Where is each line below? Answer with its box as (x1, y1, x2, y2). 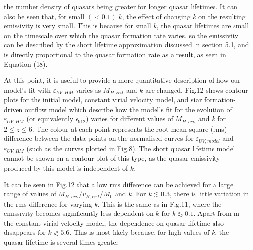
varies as (76, 84, 101, 95)
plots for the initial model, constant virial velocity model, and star (4, 95, 202, 105)
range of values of (4, 189, 57, 199)
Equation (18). (4, 58, 48, 69)
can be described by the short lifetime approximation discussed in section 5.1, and (4, 39, 249, 50)
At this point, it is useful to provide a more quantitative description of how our (4, 75, 241, 85)
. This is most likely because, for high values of (69, 227, 210, 237)
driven (4, 104, 23, 114)
